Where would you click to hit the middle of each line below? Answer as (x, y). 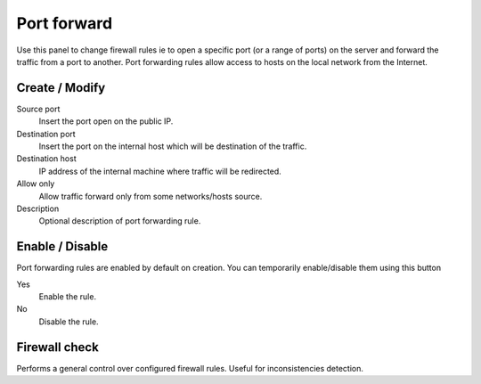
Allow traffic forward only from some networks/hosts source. (151, 196)
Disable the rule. (69, 322)
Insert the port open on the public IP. (106, 121)
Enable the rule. (68, 297)
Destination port (46, 134)
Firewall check (58, 347)
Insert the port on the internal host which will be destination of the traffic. (173, 146)
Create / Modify (61, 88)
